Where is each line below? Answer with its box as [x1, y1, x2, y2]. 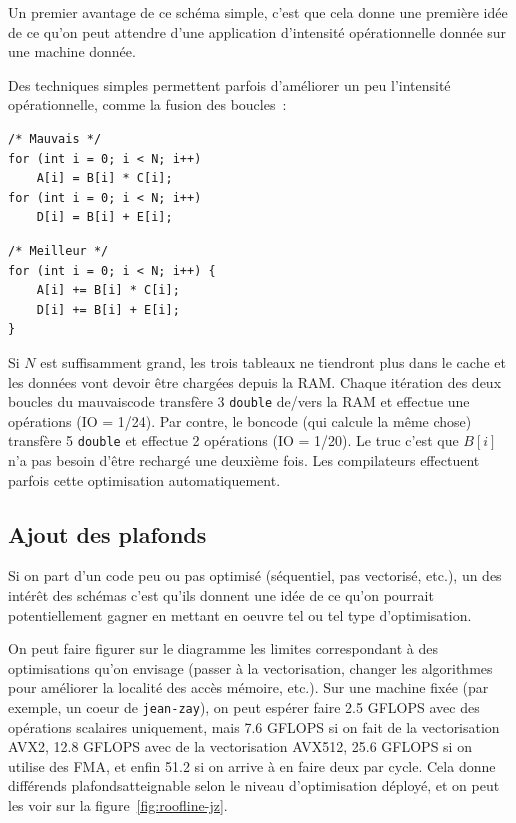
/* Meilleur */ [8, 243, 109, 258]
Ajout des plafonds [8, 518, 207, 549]
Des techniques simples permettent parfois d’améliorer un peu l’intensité [8, 74, 451, 95]
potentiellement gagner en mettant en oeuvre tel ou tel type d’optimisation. [8, 604, 472, 625]
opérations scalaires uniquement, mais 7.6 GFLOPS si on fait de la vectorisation [8, 716, 500, 737]
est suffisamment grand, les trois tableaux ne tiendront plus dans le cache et [40, 351, 506, 372]
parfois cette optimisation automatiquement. [8, 469, 281, 490]
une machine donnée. [8, 41, 136, 62]
